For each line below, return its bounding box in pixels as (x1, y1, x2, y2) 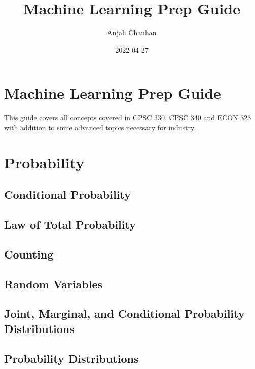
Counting (4, 246, 54, 262)
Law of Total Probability (4, 216, 136, 232)
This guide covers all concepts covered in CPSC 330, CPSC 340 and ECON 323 (4, 112, 251, 123)
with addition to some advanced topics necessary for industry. (4, 122, 196, 132)
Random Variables (4, 276, 103, 291)
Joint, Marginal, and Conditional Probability (4, 306, 245, 321)
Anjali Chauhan (107, 27, 157, 38)
